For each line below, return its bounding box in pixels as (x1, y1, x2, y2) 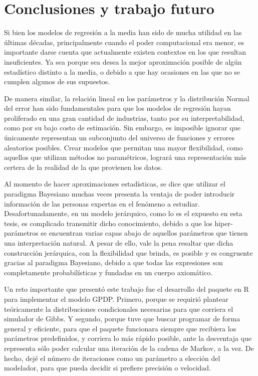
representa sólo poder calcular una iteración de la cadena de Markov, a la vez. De (4, 342, 254, 353)
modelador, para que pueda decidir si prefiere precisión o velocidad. (4, 362, 211, 373)
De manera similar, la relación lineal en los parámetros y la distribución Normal (4, 93, 249, 103)
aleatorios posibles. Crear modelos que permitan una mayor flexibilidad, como (4, 142, 243, 152)
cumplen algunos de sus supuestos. (4, 76, 110, 87)
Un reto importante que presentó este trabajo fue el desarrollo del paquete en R (4, 284, 249, 294)
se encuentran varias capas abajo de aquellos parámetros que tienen (41, 228, 248, 238)
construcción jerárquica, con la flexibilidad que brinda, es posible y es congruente (4, 247, 253, 258)
